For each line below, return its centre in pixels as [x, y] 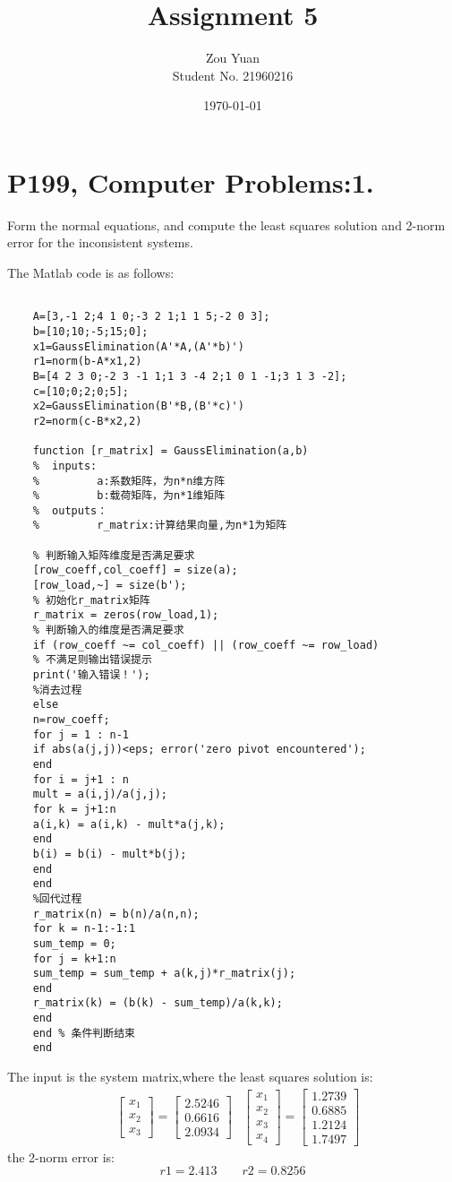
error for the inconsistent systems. [100, 242]
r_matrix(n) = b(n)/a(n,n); [116, 914]
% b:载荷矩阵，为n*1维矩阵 [129, 496]
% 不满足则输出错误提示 [92, 660]
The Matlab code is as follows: [91, 273]
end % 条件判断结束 [84, 1033]
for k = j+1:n [74, 809]
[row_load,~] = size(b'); [110, 586]
